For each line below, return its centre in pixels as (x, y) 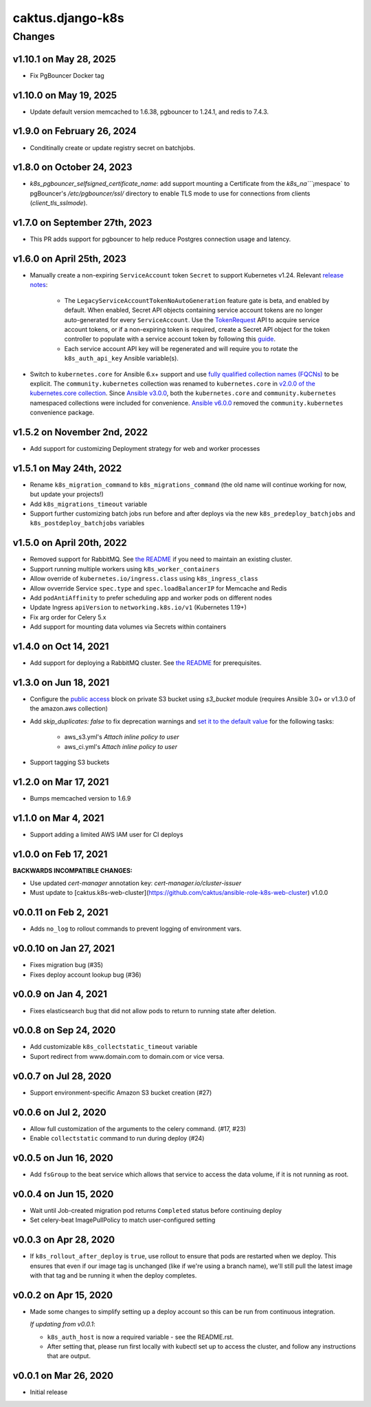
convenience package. (62, 412)
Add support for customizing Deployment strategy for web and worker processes (145, 449)
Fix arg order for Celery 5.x (68, 617)
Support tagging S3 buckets (70, 762)
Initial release (49, 1392)
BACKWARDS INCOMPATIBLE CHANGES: (73, 870)
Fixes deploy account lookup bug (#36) (86, 975)
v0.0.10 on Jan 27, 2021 (64, 949)
